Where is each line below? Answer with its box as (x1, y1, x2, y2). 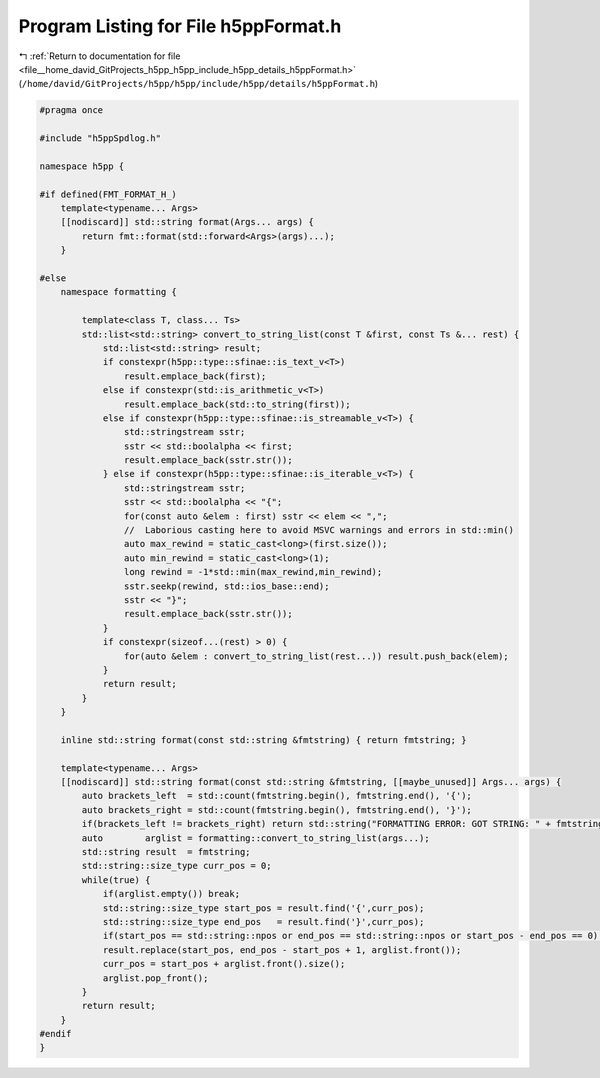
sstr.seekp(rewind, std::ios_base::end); (123, 580, 330, 592)
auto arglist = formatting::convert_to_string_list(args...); (81, 832, 430, 844)
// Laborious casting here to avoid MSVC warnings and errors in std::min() (123, 525, 515, 536)
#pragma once (39, 105, 104, 116)
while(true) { (81, 874, 151, 885)
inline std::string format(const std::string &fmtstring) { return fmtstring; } (60, 734, 467, 745)
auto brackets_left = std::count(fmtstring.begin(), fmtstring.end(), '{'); (81, 790, 472, 802)
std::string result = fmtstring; (81, 846, 251, 858)
